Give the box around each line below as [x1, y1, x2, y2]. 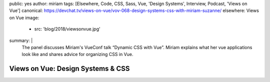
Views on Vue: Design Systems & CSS [9, 64, 130, 73]
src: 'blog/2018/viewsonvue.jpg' [34, 26, 100, 32]
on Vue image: [9, 14, 39, 20]
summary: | [9, 37, 33, 43]
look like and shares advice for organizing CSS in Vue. [21, 51, 133, 57]
